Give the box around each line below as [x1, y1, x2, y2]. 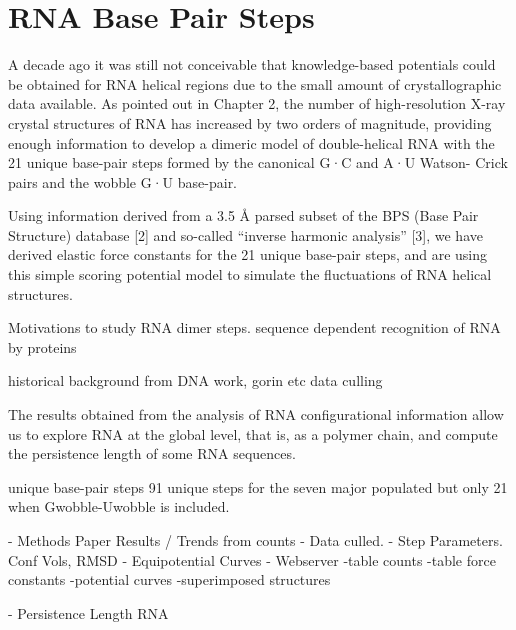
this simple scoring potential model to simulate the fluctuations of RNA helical [8, 264, 492, 285]
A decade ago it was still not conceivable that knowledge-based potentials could [8, 54, 496, 75]
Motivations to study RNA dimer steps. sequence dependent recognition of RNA [8, 317, 501, 338]
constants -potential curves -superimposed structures [8, 569, 331, 590]
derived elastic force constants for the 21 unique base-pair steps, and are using [8, 244, 488, 265]
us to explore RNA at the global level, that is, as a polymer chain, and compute [8, 423, 498, 444]
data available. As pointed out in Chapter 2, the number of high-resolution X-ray [8, 93, 506, 114]
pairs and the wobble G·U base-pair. [8, 171, 238, 192]
